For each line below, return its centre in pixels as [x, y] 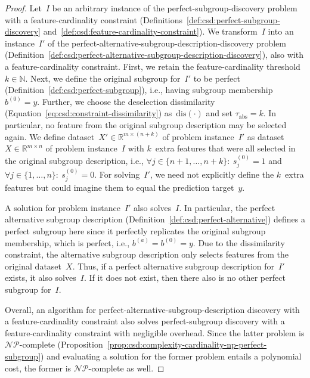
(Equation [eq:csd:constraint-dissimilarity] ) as [89, 113]
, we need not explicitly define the [212, 174]
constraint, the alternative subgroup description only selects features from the [147, 254]
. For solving [117, 174]
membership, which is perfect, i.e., [67, 242]
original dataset [33, 266]
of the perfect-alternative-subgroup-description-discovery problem [167, 43]
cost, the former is [38, 368]
